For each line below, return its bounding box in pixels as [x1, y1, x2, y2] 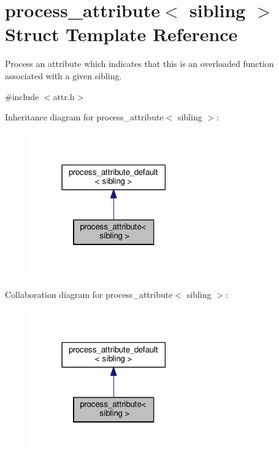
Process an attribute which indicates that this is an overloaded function [5, 57, 274, 70]
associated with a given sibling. [5, 69, 122, 82]
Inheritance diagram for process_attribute [5, 111, 164, 123]
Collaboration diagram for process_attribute [5, 288, 173, 301]
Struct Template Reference [5, 21, 238, 47]
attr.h [53, 90, 75, 103]
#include [5, 90, 39, 103]
